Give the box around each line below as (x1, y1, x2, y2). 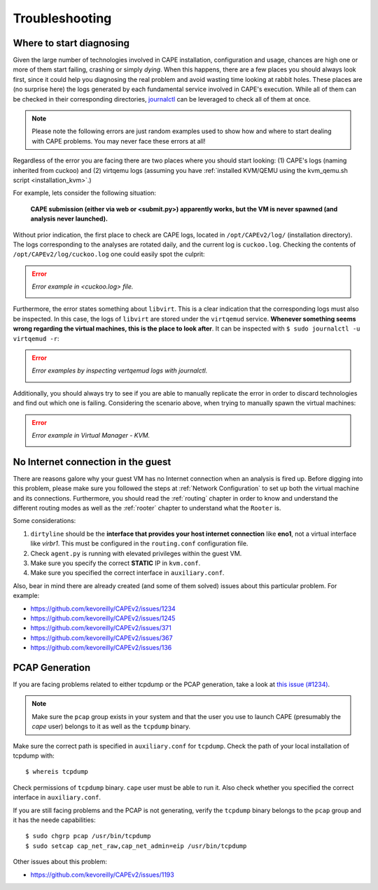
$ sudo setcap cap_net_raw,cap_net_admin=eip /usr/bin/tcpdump (25, 842, 247, 850)
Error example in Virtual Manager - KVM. (31, 431, 150, 439)
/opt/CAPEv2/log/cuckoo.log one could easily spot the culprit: (13, 250, 206, 258)
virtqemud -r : (13, 334, 59, 342)
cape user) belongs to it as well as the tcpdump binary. (31, 722, 190, 731)
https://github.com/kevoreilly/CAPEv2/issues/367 (30, 634, 173, 642)
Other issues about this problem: (13, 858, 108, 866)
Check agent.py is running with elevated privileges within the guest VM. (30, 549, 242, 557)
